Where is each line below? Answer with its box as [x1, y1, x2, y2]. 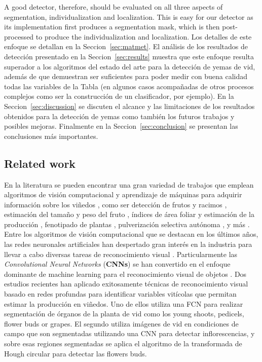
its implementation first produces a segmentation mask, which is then [4, 21, 220, 32]
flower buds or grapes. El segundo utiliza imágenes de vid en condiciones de [4, 318, 239, 329]
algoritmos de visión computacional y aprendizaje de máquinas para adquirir [4, 189, 242, 200]
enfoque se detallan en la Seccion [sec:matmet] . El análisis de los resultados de [4, 41, 248, 52]
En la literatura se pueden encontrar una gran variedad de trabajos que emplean [4, 179, 254, 190]
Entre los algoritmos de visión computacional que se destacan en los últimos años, [4, 229, 258, 239]
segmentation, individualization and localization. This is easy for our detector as [4, 11, 253, 22]
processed [4, 31, 34, 42]
